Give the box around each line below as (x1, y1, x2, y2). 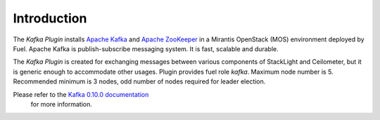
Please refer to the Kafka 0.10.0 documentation (13, 90, 149, 98)
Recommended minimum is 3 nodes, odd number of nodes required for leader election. (13, 77, 266, 86)
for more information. (30, 100, 93, 108)
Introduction (13, 11, 87, 26)
